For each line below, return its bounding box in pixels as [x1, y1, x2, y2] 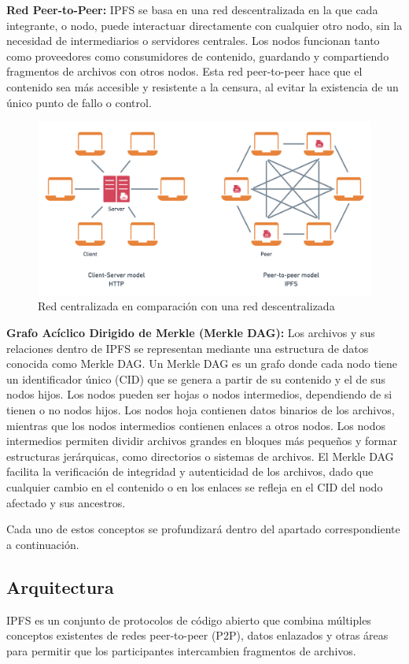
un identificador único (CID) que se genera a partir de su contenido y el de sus [6, 370, 386, 387]
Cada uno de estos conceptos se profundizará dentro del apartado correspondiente [6, 521, 400, 537]
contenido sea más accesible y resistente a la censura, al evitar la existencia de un [6, 78, 399, 95]
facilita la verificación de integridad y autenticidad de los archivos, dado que [6, 463, 374, 480]
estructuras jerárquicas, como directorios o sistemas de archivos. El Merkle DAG [6, 447, 394, 464]
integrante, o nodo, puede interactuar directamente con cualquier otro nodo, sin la [6, 17, 403, 33]
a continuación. [6, 536, 79, 552]
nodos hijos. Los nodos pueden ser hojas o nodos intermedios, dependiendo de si [6, 386, 392, 402]
